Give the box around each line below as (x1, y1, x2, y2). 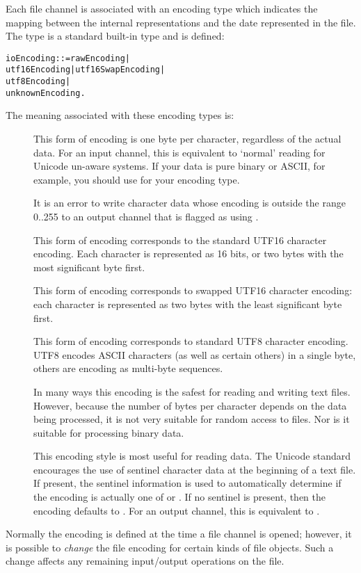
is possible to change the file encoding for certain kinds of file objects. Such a (6, 540, 334, 554)
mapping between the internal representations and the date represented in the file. (6, 15, 356, 29)
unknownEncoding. (6, 88, 86, 98)
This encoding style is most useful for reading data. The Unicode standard (33, 449, 351, 463)
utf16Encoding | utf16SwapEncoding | (6, 65, 166, 75)
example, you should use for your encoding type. (33, 172, 240, 186)
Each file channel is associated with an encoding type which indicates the (6, 1, 318, 15)
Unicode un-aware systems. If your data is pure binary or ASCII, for (33, 159, 326, 173)
